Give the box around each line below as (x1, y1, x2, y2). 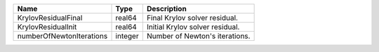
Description (146, 4, 187, 13)
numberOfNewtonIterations (17, 31, 108, 41)
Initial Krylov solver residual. (146, 22, 240, 31)
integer (115, 31, 140, 41)
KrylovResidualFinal (17, 13, 83, 22)
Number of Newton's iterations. (146, 31, 251, 41)
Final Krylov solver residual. (146, 13, 239, 22)
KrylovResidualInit (17, 22, 77, 31)
